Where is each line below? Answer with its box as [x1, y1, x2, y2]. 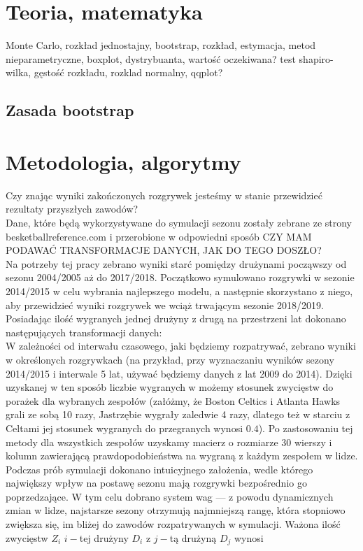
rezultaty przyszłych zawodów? [6, 201, 138, 216]
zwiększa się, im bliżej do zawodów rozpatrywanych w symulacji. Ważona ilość [6, 517, 341, 531]
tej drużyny [79, 530, 129, 545]
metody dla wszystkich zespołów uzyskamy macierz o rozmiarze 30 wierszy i [6, 434, 332, 449]
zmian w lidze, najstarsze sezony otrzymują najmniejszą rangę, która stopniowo [6, 503, 346, 517]
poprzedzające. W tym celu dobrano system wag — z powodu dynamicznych [6, 489, 334, 503]
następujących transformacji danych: [6, 324, 162, 339]
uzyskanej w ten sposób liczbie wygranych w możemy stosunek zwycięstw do [6, 380, 334, 394]
